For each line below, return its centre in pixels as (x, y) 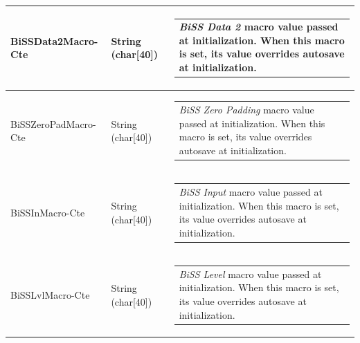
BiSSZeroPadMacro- (53, 123)
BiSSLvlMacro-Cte (50, 295)
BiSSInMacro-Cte (48, 213)
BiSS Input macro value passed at (251, 192)
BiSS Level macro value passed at (250, 274)
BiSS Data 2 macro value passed (259, 27)
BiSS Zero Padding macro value (246, 110)
